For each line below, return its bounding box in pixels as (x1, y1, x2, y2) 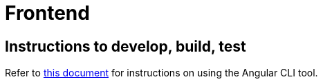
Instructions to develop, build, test (5, 37, 246, 55)
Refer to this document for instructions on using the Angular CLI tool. (5, 67, 318, 79)
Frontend (5, 1, 90, 25)
